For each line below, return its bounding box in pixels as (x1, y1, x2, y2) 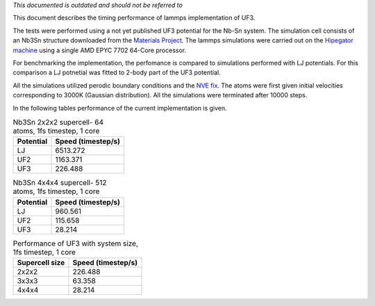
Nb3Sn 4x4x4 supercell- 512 (12, 178, 107, 188)
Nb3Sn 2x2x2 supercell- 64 (12, 118, 104, 127)
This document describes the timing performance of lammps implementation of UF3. (12, 14, 256, 22)
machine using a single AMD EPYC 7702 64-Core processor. (12, 46, 187, 54)
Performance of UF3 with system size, (12, 239, 139, 248)
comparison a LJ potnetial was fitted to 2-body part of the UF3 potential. (12, 68, 222, 76)
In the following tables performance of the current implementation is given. (12, 104, 227, 112)
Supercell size (17, 258, 65, 268)
